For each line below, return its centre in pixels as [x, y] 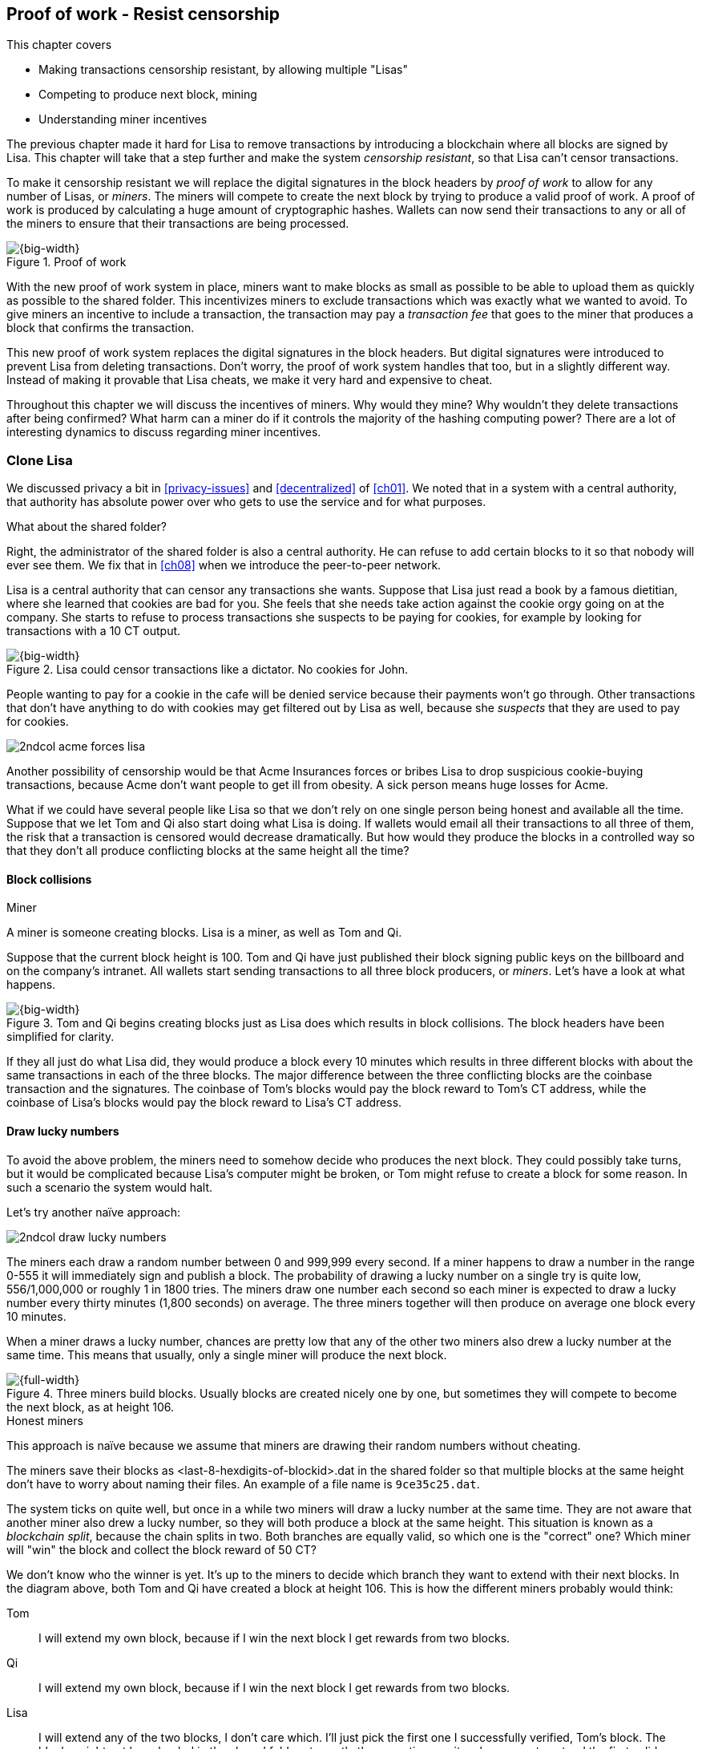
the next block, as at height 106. [91, 1407]
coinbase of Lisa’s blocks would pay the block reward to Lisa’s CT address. [204, 1103]
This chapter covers [59, 45]
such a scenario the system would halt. [110, 1187]
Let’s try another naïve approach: [94, 1212]
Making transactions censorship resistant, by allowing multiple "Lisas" [224, 70]
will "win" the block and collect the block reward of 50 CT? [161, 1549]
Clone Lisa [40, 460]
